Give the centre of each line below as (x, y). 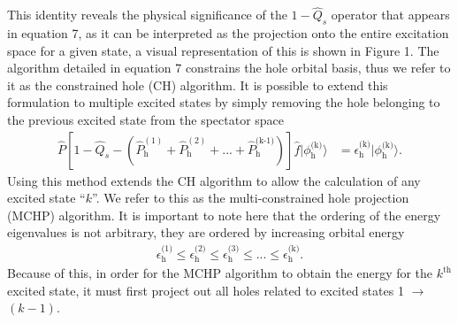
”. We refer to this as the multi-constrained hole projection (251, 198)
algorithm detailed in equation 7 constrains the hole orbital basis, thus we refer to (229, 68)
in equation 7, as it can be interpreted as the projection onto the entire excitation (228, 33)
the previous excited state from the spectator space (146, 119)
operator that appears (390, 15)
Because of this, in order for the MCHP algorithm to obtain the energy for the (220, 273)
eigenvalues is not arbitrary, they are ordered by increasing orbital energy (206, 232)
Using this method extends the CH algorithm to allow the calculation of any (214, 180)
